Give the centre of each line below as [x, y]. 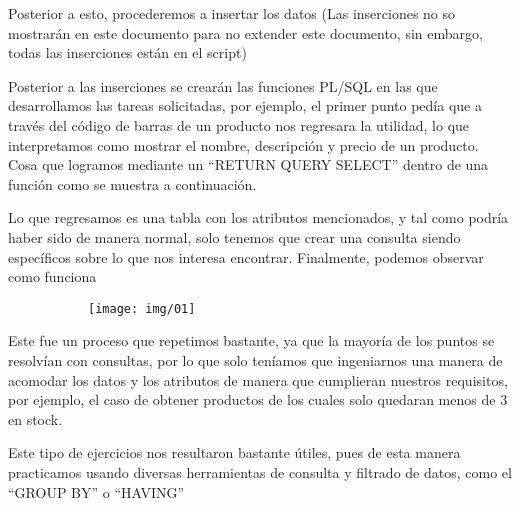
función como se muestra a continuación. [132, 183]
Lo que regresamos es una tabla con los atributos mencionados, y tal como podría [258, 217]
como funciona [52, 276]
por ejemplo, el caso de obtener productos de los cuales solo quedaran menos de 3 [258, 399]
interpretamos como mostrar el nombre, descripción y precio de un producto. [243, 144]
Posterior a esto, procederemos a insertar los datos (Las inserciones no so [232, 13]
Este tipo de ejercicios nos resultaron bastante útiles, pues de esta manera [234, 452]
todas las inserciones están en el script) [127, 52]
